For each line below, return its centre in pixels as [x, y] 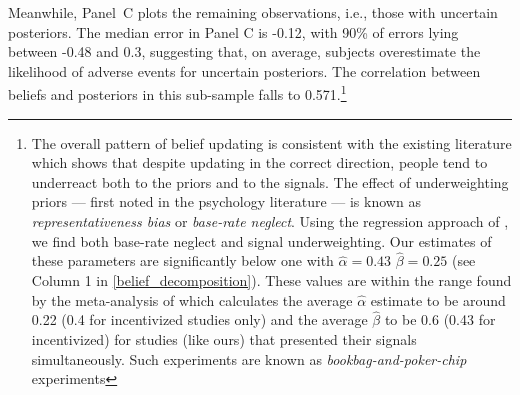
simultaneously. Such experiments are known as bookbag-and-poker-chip [249, 358]
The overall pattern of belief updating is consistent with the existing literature [271, 142]
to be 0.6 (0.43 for [440, 319]
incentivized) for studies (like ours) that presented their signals [224, 339]
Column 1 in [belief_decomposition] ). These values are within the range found [271, 280]
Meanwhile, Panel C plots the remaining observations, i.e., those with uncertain [253, 12]
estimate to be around [438, 299]
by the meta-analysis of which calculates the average [192, 299]
